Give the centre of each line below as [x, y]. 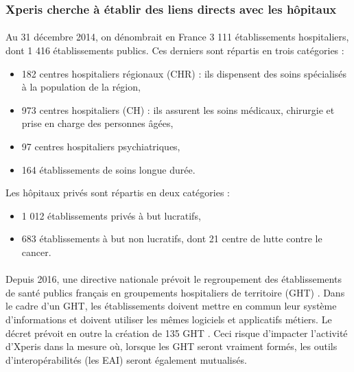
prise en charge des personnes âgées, [97, 123]
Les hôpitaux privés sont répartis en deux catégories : [118, 193]
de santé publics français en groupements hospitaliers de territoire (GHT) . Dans [175, 292]
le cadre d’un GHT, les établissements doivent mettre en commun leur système [171, 306]
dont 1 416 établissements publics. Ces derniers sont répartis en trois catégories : [175, 50]
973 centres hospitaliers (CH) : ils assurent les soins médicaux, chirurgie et [178, 109]
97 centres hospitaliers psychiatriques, [101, 146]
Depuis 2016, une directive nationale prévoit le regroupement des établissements [174, 279]
